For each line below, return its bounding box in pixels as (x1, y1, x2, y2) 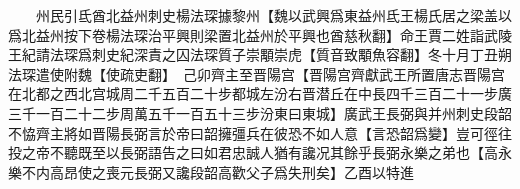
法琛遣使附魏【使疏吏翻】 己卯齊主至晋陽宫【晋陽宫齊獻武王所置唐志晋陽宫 (8, 63, 505, 84)
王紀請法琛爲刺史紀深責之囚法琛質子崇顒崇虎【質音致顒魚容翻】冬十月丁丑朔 (8, 44, 512, 65)
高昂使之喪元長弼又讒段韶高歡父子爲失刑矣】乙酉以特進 (49, 161, 414, 182)
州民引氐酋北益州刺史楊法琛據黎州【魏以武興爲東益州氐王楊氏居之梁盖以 (35, 5, 512, 25)
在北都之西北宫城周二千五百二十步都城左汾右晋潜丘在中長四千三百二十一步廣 (8, 83, 512, 104)
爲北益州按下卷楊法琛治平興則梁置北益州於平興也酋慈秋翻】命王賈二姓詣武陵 (8, 24, 512, 45)
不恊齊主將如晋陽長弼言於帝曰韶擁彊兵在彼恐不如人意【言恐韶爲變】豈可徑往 (8, 122, 512, 143)
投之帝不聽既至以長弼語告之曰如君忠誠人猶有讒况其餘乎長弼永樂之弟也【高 (8, 142, 498, 163)
